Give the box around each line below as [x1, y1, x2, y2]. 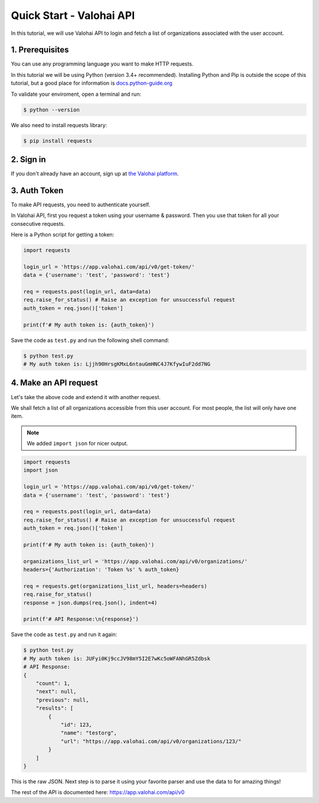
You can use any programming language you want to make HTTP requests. [11, 60, 194, 67]
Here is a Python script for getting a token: [11, 231, 115, 238]
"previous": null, [35, 697, 89, 703]
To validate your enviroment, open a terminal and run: [11, 90, 142, 98]
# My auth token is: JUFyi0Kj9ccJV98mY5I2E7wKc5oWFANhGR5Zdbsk [23, 655, 211, 662]
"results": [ [35, 705, 74, 712]
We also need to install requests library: [11, 121, 108, 128]
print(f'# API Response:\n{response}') [23, 616, 139, 623]
